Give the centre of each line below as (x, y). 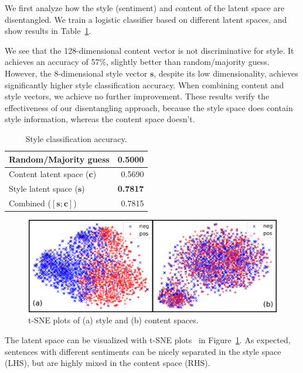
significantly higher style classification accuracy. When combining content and (144, 84)
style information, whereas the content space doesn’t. (100, 119)
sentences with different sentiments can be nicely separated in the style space (143, 351)
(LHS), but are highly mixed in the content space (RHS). (108, 363)
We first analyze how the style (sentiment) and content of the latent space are (145, 8)
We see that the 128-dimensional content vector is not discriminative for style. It (149, 50)
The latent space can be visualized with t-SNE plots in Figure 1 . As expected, (148, 339)
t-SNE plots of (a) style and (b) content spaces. (113, 320)
